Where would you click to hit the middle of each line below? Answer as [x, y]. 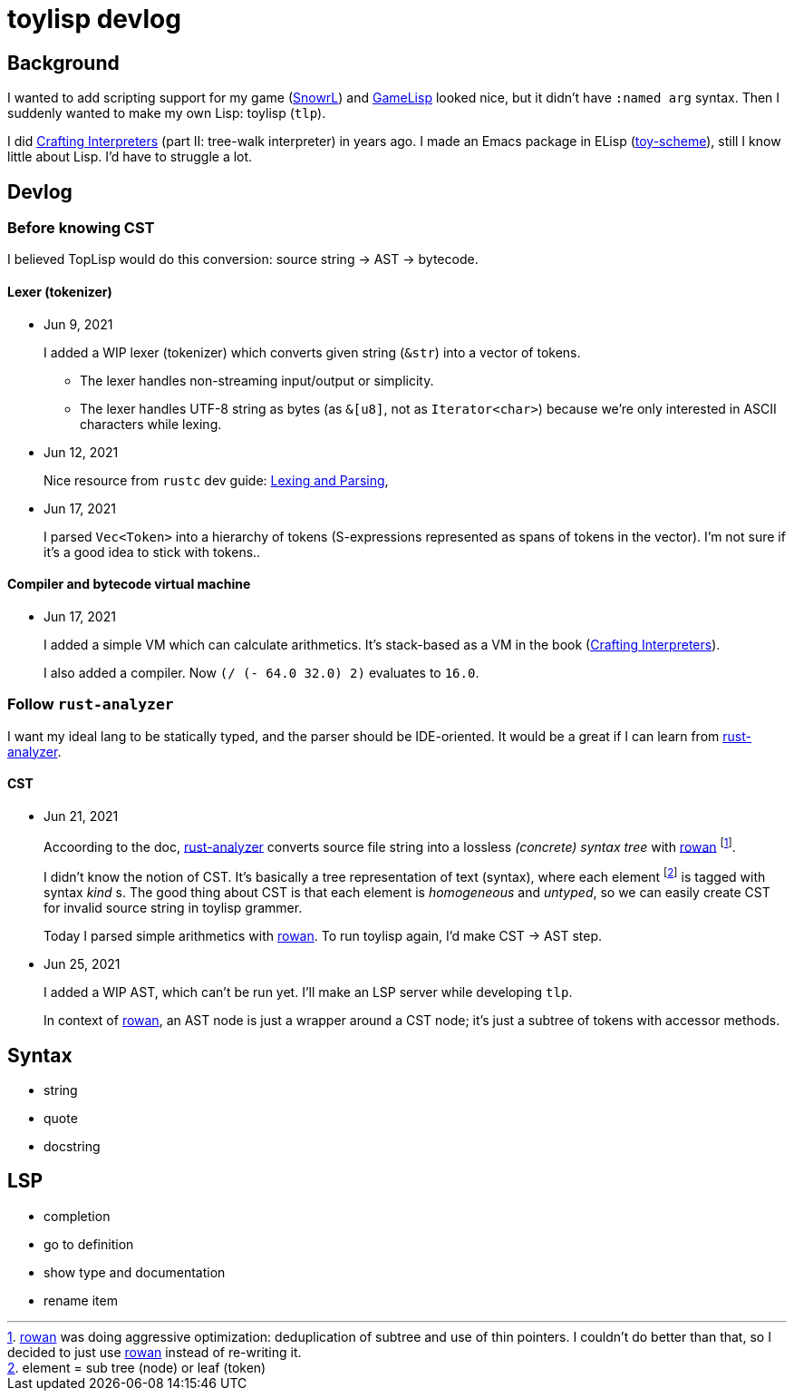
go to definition [89, 1244]
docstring [72, 1146]
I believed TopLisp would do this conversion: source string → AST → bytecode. [243, 259]
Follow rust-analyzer [91, 704]
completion [77, 1216]
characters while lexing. [151, 424]
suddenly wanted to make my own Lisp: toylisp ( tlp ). [167, 113]
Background [63, 63]
